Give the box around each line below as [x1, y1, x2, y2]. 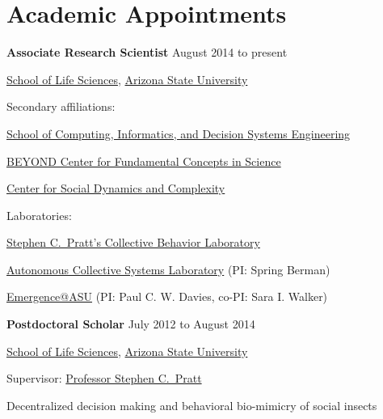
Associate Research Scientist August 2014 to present [6, 44, 288, 61]
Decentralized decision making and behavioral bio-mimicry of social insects [6, 396, 377, 413]
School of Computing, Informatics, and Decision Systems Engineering [6, 125, 351, 142]
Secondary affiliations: [6, 98, 116, 115]
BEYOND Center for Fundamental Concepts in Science [6, 152, 281, 169]
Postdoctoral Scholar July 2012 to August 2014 [6, 315, 255, 332]
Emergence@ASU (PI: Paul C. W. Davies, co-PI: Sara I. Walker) [6, 288, 328, 305]
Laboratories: [6, 206, 72, 223]
